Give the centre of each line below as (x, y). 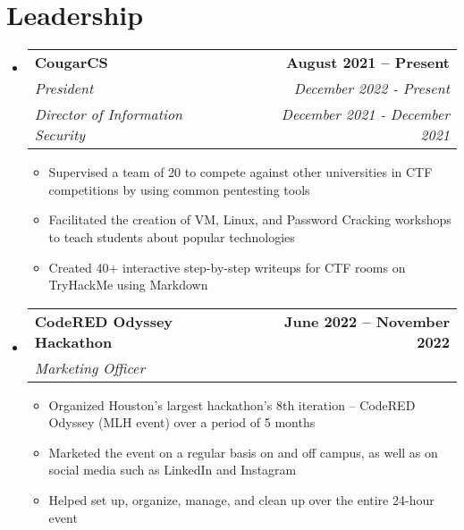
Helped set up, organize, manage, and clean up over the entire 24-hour (241, 500)
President (64, 88)
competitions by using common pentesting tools (179, 189)
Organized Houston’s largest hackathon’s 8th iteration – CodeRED (232, 404)
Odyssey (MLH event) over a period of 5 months (182, 422)
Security (60, 135)
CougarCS (71, 63)
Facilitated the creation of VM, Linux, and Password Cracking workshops (250, 219)
